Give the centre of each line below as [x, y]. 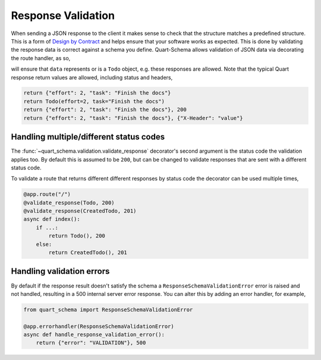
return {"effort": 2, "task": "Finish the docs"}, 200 [105, 110]
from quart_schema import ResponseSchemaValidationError [108, 310]
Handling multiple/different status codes [88, 137]
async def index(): [52, 219]
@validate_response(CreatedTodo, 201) [80, 211]
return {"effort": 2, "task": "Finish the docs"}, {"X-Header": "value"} [133, 118]
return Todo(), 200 [77, 236]
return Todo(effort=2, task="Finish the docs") [94, 101]
